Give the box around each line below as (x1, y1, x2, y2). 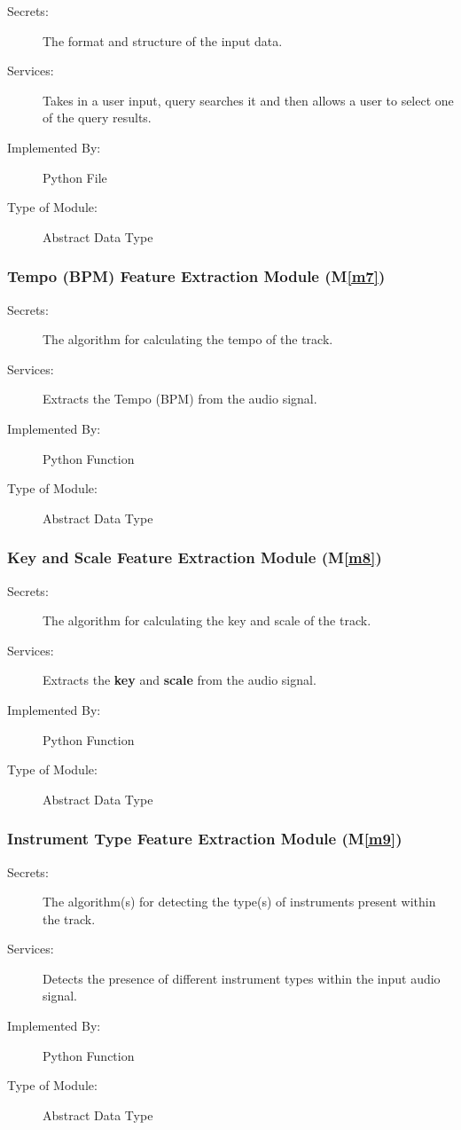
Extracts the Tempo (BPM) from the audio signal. (43, 389, 317, 408)
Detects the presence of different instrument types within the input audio (43, 969, 441, 987)
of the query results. (43, 108, 152, 127)
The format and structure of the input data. (43, 31, 283, 50)
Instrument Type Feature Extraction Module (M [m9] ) (7, 828, 402, 850)
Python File (43, 168, 107, 186)
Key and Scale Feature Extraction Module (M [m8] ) (7, 546, 382, 569)
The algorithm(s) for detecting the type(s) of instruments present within (43, 892, 436, 911)
